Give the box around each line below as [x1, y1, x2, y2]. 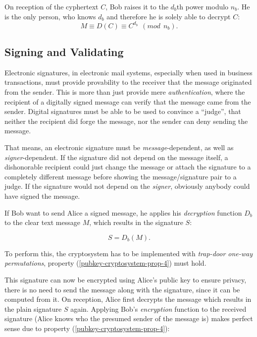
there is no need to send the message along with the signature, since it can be [4, 284, 240, 294]
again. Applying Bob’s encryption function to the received [70, 303, 247, 314]
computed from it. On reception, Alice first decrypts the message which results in [4, 294, 252, 304]
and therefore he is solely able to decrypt [106, 11, 231, 21]
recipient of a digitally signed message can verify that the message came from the [4, 96, 251, 107]
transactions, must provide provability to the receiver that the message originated [4, 77, 252, 87]
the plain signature [4, 303, 62, 314]
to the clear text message [4, 217, 80, 227]
